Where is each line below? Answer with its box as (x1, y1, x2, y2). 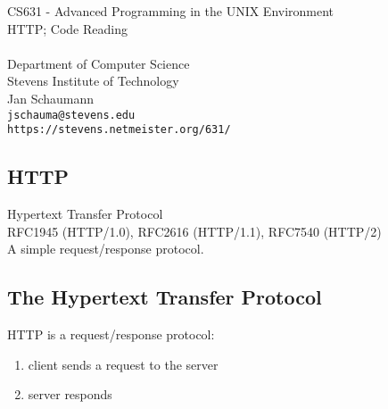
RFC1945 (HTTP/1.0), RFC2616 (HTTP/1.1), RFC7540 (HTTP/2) (7, 221, 382, 240)
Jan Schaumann (7, 88, 95, 107)
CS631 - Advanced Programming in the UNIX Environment (7, 2, 334, 20)
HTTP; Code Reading (7, 19, 128, 38)
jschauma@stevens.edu (7, 108, 136, 121)
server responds (28, 385, 112, 404)
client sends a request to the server (28, 355, 219, 373)
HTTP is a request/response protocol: (7, 325, 215, 344)
